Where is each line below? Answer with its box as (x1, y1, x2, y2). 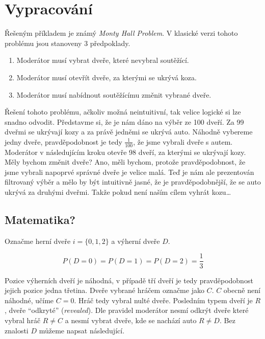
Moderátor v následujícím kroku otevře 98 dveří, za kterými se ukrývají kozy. (5, 146, 246, 157)
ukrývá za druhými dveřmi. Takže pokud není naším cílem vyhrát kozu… (5, 187, 231, 197)
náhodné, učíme (5, 295, 54, 305)
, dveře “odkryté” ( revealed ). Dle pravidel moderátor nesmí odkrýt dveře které (5, 305, 249, 315)
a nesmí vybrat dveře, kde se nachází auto (65, 314, 197, 325)
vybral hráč (5, 314, 41, 325)
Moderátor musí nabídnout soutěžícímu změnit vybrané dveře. (16, 89, 211, 100)
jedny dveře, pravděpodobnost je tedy (5, 136, 122, 147)
